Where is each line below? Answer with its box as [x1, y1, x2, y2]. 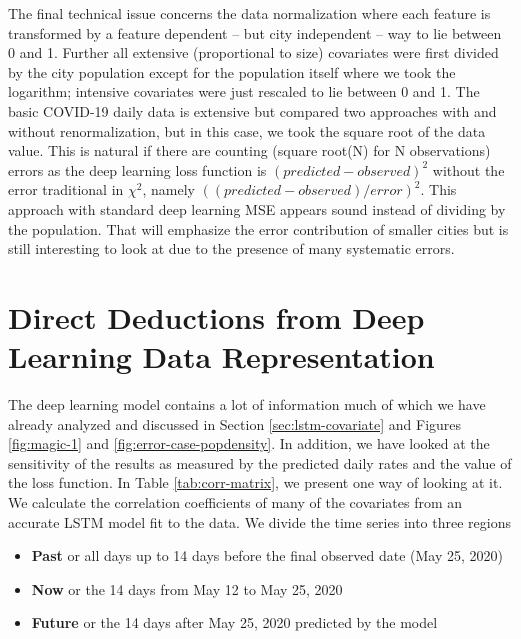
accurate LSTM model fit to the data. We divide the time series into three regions [8, 511, 511, 532]
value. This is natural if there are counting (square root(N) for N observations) [8, 140, 491, 161]
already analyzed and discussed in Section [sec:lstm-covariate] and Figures [8, 413, 462, 434]
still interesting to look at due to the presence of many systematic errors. [8, 238, 455, 259]
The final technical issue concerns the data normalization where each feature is [8, 3, 491, 23]
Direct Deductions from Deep [8, 296, 425, 337]
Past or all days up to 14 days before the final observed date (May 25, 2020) [31, 545, 503, 566]
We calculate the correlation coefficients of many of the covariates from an [8, 492, 463, 512]
